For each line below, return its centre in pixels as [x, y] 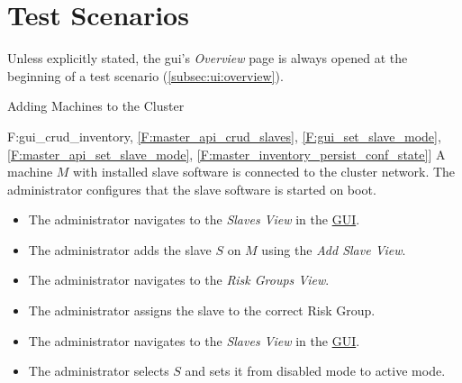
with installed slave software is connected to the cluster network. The [264, 172]
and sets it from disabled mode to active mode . [315, 371]
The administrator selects [99, 371]
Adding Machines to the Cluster [96, 106]
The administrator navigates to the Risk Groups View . [179, 280]
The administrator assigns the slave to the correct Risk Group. [202, 310]
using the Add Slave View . [334, 249]
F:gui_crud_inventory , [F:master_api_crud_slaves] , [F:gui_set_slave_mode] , [224, 136]
